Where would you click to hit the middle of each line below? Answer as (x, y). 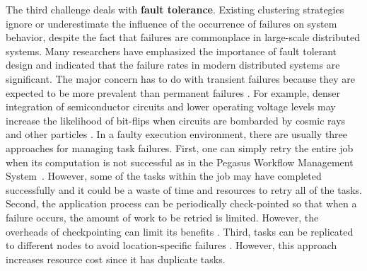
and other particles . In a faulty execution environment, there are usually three (177, 134)
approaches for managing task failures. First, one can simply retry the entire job (180, 148)
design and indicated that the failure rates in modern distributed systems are (173, 65)
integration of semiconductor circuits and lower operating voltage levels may (171, 106)
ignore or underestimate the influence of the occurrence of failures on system (171, 23)
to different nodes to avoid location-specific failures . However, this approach (171, 245)
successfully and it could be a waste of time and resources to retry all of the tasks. (184, 189)
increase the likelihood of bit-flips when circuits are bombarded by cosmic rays (176, 120)
